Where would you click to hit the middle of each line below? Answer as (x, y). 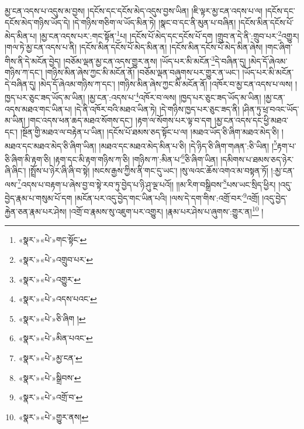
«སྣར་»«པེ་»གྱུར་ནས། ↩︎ (53, 416)
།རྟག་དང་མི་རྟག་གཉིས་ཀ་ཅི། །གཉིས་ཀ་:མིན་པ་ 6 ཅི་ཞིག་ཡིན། (136, 158)
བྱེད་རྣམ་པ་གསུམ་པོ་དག (39, 198)
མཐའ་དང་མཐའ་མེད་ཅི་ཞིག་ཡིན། (51, 145)
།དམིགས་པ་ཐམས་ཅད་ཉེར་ (257, 159)
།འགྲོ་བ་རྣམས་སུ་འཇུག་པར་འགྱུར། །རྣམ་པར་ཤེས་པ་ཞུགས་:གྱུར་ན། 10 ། (166, 210)
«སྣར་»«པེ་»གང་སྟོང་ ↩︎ (53, 240)
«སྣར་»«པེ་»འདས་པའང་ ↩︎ (58, 299)
